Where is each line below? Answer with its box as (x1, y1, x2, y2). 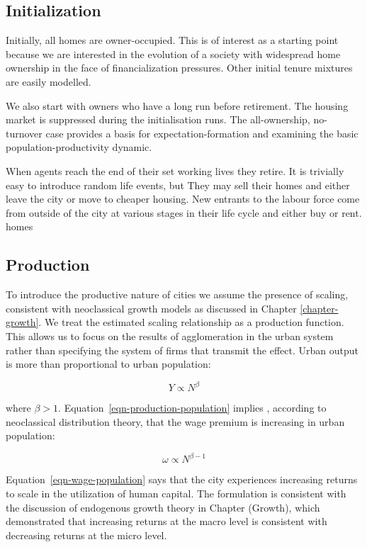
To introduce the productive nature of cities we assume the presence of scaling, (6, 287, 349, 302)
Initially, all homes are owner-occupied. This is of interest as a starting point (6, 33, 339, 47)
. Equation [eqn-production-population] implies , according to (58, 400, 327, 415)
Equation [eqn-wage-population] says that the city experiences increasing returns (6, 472, 358, 487)
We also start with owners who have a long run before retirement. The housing (6, 98, 349, 113)
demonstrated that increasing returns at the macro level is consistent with (6, 514, 327, 529)
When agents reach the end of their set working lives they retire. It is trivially (6, 163, 344, 178)
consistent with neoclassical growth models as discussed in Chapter (6, 300, 297, 315)
